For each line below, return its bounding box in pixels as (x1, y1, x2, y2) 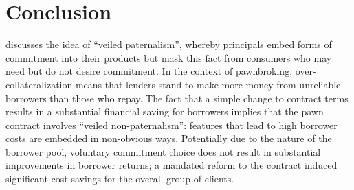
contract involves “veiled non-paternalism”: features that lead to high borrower (5, 117, 338, 132)
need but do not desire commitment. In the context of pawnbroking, (5, 64, 293, 78)
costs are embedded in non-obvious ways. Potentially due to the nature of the (5, 131, 332, 145)
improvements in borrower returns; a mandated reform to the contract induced (5, 158, 338, 172)
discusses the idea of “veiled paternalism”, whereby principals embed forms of (5, 37, 332, 51)
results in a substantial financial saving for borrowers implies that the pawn (5, 104, 324, 119)
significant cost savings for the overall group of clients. (5, 171, 234, 186)
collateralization (5, 77, 73, 91)
